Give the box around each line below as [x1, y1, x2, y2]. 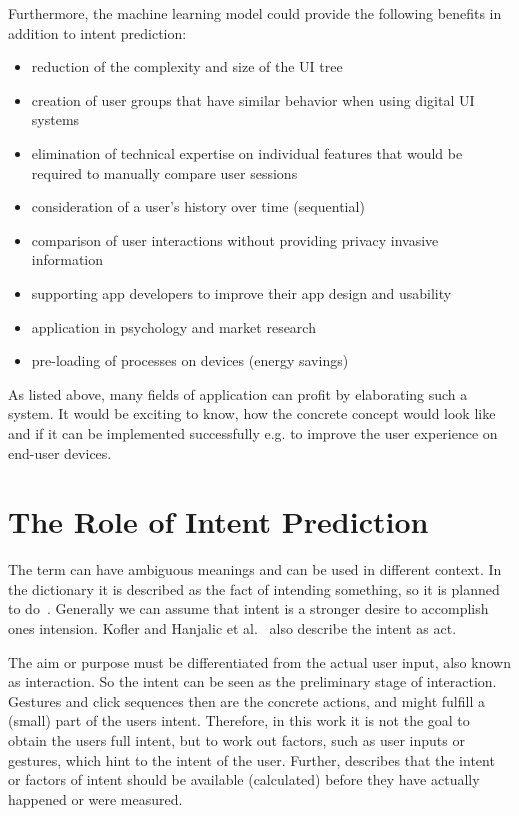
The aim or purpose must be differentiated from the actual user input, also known [8, 651, 511, 672]
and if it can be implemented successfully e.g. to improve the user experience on [8, 422, 498, 443]
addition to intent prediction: [8, 22, 187, 43]
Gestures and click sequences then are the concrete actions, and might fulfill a [8, 690, 485, 711]
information [31, 249, 104, 270]
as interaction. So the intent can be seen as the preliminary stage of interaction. [8, 671, 497, 692]
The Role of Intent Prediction [8, 501, 429, 542]
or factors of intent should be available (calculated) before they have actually [8, 769, 480, 790]
